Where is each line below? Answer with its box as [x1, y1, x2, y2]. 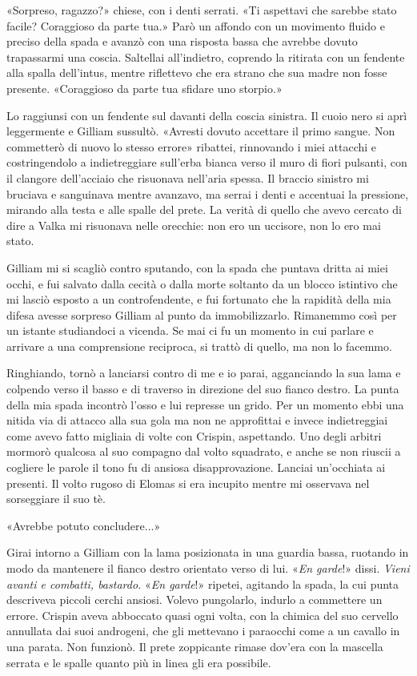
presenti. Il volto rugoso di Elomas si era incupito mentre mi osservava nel [6, 474, 370, 491]
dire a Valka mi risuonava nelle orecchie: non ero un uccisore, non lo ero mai [6, 216, 381, 233]
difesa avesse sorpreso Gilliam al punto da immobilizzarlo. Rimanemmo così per [6, 306, 397, 323]
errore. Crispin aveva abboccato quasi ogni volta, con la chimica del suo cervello [6, 606, 399, 623]
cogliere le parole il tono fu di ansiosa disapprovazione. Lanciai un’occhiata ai [6, 459, 386, 476]
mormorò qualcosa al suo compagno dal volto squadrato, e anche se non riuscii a [6, 443, 401, 460]
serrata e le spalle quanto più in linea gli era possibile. [6, 654, 271, 670]
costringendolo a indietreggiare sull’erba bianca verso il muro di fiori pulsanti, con [6, 154, 407, 171]
